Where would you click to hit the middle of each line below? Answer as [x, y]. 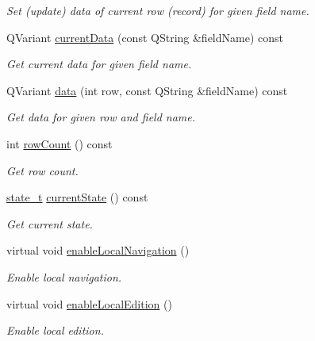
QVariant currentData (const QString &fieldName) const [145, 37]
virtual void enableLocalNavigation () [98, 250]
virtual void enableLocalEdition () [89, 303]
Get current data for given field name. [99, 64]
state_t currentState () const [77, 197]
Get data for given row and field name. [101, 117]
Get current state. [50, 223]
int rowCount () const [60, 143]
